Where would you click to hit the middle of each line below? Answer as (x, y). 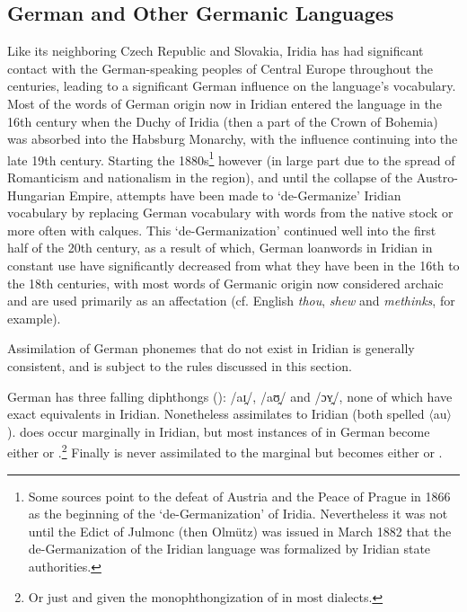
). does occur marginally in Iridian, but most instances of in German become (219, 431)
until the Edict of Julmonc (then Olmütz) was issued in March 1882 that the (240, 531)
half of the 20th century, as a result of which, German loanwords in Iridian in (220, 248)
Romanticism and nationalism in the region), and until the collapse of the (210, 177)
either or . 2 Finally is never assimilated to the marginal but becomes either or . (225, 451)
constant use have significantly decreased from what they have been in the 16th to (233, 265)
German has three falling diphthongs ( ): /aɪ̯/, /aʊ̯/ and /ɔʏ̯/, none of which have (230, 396)
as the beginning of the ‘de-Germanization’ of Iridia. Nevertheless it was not (238, 514)
